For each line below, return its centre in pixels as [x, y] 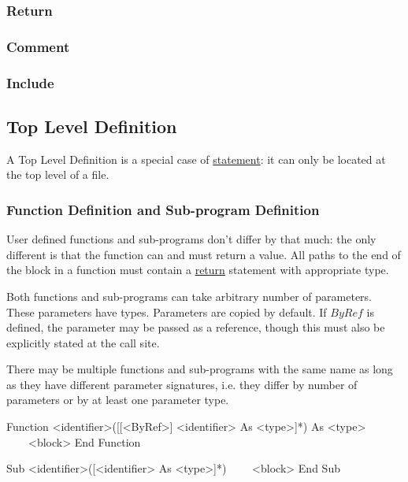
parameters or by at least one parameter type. [118, 400]
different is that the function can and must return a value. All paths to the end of [204, 254]
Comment [38, 46]
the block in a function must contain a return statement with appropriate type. [198, 270]
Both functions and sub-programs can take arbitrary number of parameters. [189, 296]
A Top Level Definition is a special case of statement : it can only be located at [196, 159]
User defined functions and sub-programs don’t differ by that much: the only [191, 239]
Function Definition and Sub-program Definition [163, 209]
